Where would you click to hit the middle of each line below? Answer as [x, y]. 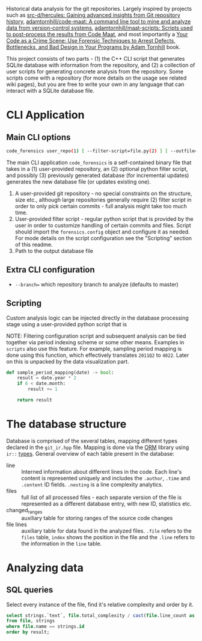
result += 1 [43, 389]
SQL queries [30, 590]
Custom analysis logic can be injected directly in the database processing [98, 318]
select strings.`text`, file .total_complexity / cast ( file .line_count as [101, 615]
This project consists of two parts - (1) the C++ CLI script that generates [96, 59]
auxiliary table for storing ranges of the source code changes [97, 518]
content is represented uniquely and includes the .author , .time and [106, 478]
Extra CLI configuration [50, 270]
